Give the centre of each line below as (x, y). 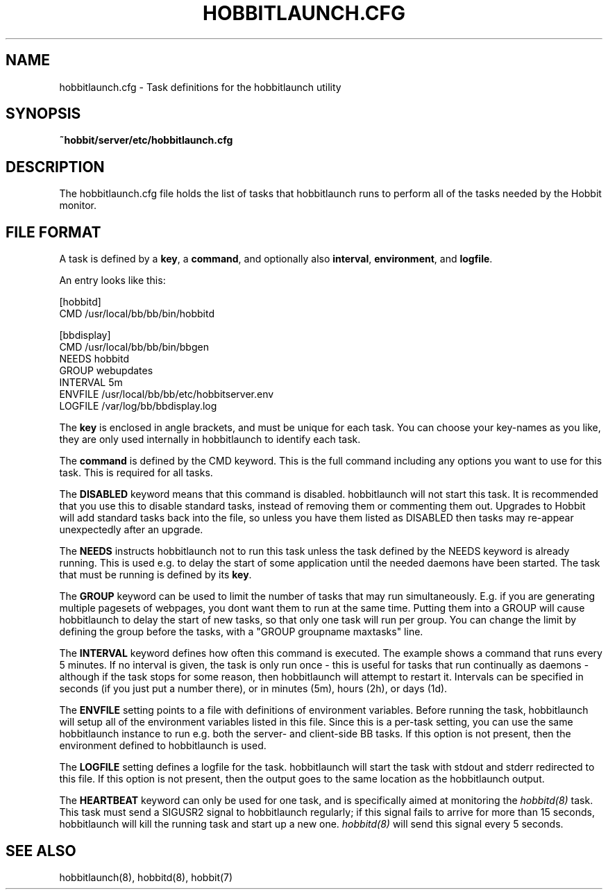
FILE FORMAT (53, 232)
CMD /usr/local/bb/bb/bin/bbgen (134, 347)
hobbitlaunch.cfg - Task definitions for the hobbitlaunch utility (200, 87)
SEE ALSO (41, 851)
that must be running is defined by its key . (155, 575)
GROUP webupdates (106, 371)
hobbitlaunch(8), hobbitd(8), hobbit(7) (146, 877)
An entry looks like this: (112, 281)
